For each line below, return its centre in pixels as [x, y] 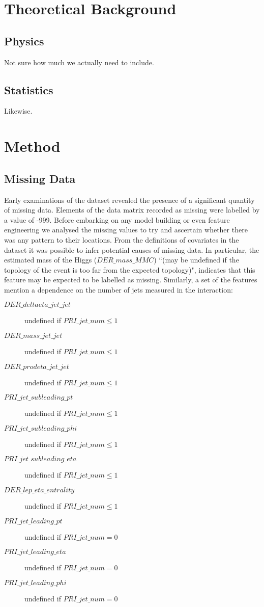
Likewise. [18, 111]
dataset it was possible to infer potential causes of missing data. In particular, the [132, 249]
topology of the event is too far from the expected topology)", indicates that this [130, 269]
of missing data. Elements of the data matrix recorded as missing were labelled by [132, 210]
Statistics [29, 89]
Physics [24, 41]
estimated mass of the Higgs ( [51, 260]
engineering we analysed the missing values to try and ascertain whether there [126, 230]
